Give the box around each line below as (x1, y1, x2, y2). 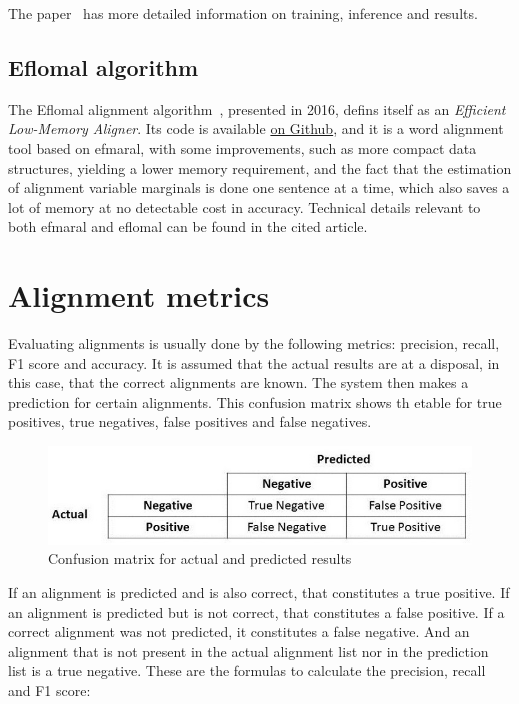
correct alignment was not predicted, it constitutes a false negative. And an (8, 621, 470, 642)
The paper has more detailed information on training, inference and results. (8, 3, 478, 23)
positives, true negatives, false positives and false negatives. (8, 411, 372, 432)
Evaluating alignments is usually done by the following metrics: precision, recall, (8, 333, 500, 354)
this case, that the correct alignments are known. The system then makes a (8, 372, 469, 393)
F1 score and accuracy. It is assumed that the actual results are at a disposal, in (8, 352, 500, 373)
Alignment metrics (8, 275, 270, 316)
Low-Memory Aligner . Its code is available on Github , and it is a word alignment (8, 118, 504, 139)
